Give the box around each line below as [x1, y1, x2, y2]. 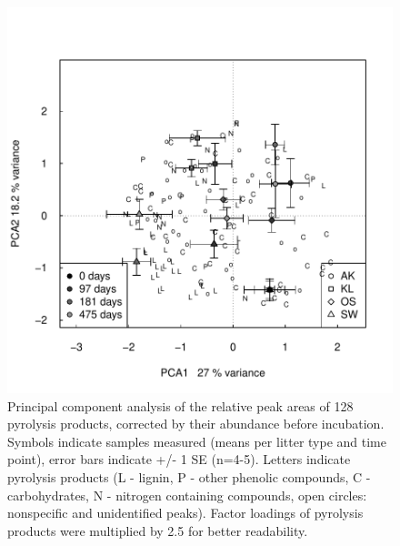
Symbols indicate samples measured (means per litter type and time [7, 431, 386, 450]
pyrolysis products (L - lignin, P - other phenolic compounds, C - [7, 467, 371, 486]
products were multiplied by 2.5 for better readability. [7, 521, 308, 540]
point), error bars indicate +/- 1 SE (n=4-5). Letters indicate [7, 450, 351, 469]
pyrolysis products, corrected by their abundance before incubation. [7, 414, 385, 433]
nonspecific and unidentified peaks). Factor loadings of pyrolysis [7, 503, 364, 522]
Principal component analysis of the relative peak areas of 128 [7, 396, 354, 415]
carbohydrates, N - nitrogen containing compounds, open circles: [7, 485, 367, 504]
